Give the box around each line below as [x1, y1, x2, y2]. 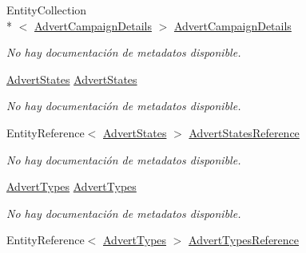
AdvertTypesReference [189, 231, 300, 248]
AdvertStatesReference [189, 124, 300, 140]
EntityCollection [6, 2, 87, 18]
